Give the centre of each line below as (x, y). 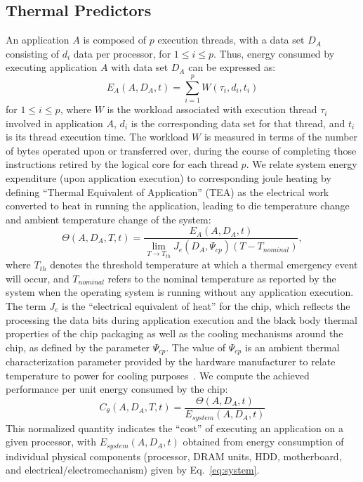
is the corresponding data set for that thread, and (238, 123)
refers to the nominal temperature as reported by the (222, 278)
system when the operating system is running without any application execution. (180, 292)
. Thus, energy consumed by (274, 53)
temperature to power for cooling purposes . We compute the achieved (158, 375)
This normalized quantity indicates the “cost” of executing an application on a (174, 428)
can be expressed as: (232, 67)
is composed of (115, 40)
